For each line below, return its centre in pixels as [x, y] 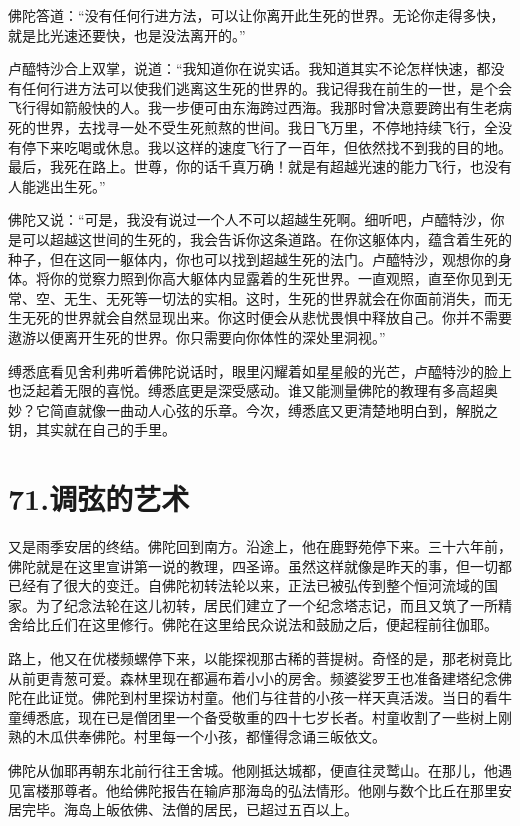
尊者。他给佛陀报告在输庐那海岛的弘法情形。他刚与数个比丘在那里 [280, 789]
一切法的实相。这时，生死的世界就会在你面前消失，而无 [329, 297]
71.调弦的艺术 [99, 498]
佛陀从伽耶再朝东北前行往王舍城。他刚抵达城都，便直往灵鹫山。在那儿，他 [253, 769]
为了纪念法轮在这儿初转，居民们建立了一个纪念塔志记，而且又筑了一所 [266, 604]
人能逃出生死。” [57, 185]
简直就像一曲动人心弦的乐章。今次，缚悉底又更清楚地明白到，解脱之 [273, 409]
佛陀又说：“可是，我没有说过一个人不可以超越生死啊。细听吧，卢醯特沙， [249, 219]
